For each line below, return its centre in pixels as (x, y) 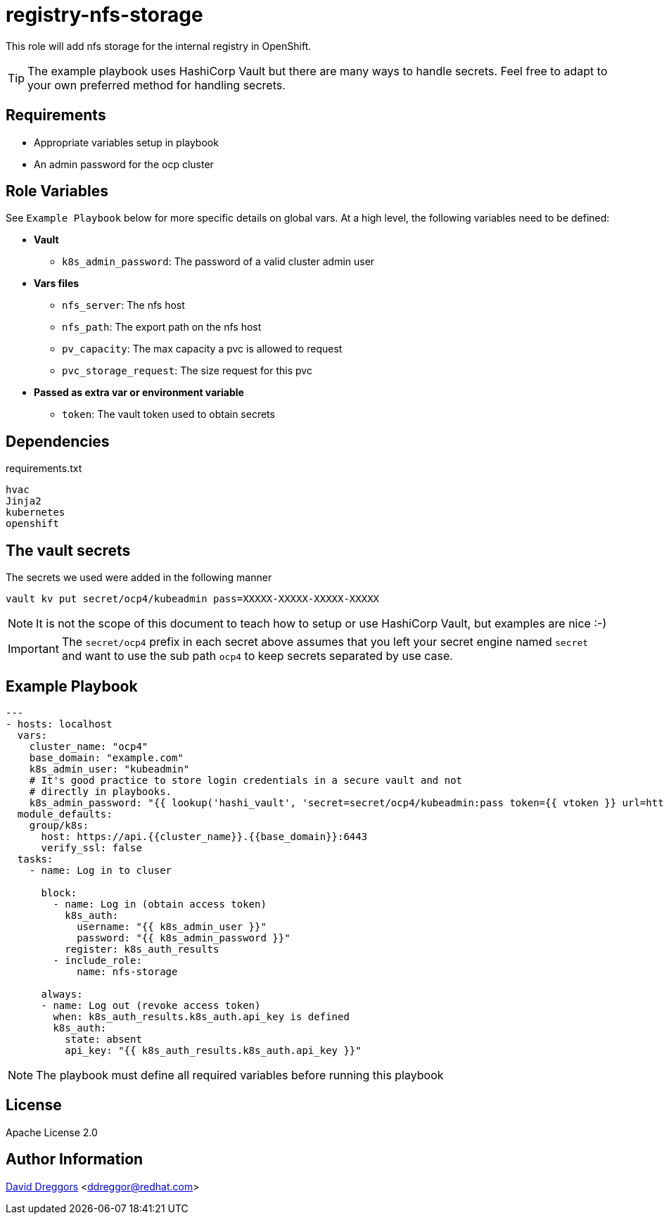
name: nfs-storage (127, 971)
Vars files (57, 284)
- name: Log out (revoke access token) (151, 1005)
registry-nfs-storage (104, 15)
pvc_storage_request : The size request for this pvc (187, 371)
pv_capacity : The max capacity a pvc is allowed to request (202, 349)
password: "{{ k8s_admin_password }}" (184, 938)
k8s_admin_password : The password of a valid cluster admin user (218, 262)
